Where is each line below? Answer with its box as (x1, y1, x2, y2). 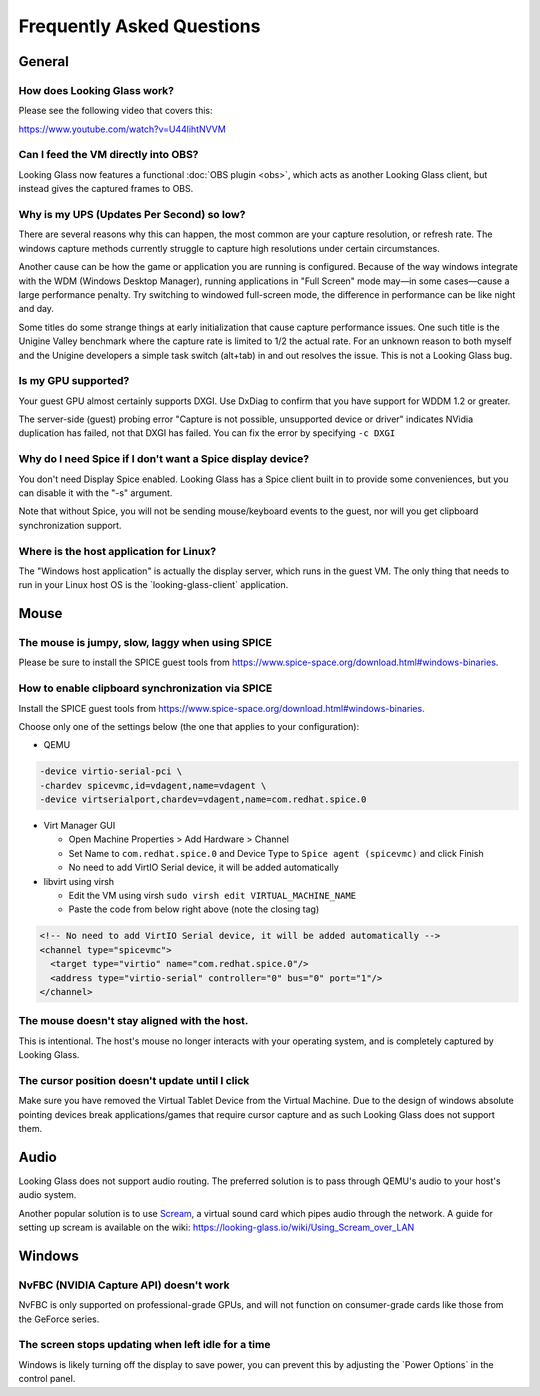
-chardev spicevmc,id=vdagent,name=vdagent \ (39, 780, 267, 791)
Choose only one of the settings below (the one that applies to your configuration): (18, 720, 360, 732)
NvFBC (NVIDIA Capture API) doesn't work (18, 1278, 230, 1292)
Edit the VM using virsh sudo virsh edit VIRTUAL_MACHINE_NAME (68, 890, 357, 902)
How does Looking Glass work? (18, 83, 175, 97)
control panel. (18, 1373, 76, 1385)
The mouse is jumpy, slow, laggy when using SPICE (18, 636, 273, 650)
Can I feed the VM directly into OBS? (18, 148, 199, 162)
